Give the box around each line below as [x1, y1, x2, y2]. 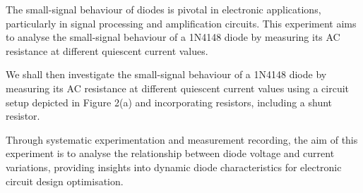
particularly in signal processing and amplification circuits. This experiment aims [6, 15, 357, 30]
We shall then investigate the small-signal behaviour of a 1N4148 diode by [6, 67, 327, 82]
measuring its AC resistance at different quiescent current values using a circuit [6, 80, 350, 95]
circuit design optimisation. [6, 173, 124, 188]
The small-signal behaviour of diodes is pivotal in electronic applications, [6, 2, 321, 16]
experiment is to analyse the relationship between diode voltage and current [6, 146, 335, 161]
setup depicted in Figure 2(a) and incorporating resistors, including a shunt [6, 94, 333, 109]
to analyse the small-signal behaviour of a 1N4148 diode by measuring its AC [6, 30, 340, 44]
